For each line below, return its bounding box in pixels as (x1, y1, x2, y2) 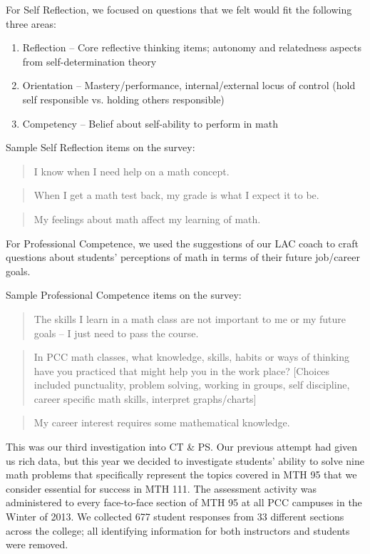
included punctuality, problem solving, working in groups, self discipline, (34, 377, 350, 392)
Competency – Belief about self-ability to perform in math (22, 116, 278, 130)
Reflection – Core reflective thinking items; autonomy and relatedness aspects (22, 40, 361, 55)
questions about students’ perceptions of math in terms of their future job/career (6, 250, 360, 265)
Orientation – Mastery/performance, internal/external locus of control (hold (22, 78, 356, 93)
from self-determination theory (22, 53, 157, 68)
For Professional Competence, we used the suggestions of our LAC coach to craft (6, 235, 359, 250)
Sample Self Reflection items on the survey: (6, 140, 195, 155)
